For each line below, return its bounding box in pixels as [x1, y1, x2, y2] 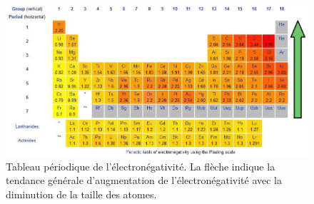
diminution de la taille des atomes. [6, 187, 157, 202]
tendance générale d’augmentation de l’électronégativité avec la [6, 173, 283, 188]
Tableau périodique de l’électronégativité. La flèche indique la [6, 158, 275, 173]
